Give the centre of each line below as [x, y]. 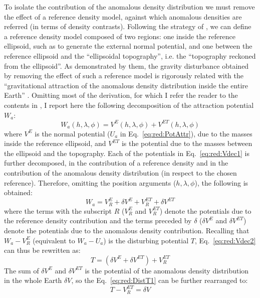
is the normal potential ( [72, 133]
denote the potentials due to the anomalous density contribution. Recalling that [127, 230]
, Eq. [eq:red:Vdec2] [225, 240]
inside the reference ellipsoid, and [55, 143]
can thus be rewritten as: [42, 250]
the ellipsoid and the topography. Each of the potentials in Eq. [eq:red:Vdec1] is [127, 153]
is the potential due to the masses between [187, 143]
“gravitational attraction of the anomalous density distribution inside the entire [126, 85]
